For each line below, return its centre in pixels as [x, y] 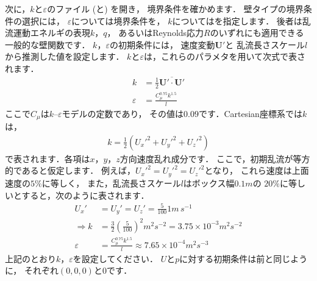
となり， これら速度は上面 [257, 170]
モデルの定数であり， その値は [123, 113]
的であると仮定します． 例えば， [70, 170]
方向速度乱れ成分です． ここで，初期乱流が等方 [215, 158]
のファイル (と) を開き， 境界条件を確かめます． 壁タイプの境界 [175, 9]
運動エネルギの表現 [52, 33]
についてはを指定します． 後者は [237, 20]
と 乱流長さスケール [265, 44]
